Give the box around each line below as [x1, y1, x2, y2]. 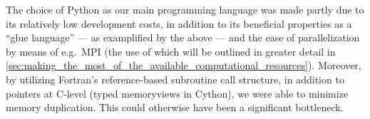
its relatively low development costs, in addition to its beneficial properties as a [6, 16, 352, 31]
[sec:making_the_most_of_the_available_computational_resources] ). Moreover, [6, 58, 361, 73]
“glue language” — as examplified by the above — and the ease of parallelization [6, 30, 360, 45]
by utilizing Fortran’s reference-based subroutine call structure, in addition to [6, 71, 344, 86]
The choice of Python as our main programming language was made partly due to [6, 2, 364, 16]
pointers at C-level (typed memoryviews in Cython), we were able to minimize [6, 86, 349, 100]
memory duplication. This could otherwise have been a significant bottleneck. [6, 100, 344, 115]
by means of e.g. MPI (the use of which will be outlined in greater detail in [6, 43, 336, 58]
